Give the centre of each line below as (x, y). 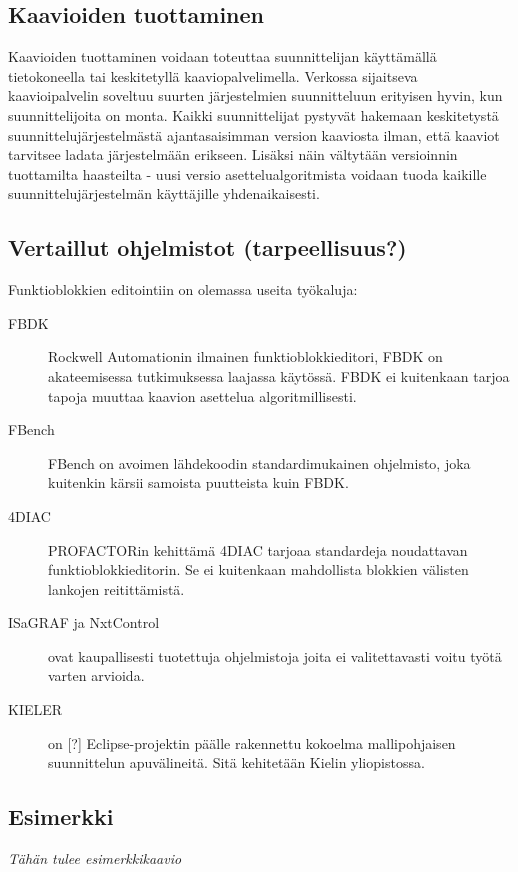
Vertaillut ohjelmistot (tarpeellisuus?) (207, 247)
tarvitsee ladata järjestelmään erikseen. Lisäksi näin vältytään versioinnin (233, 154)
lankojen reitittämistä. (116, 588)
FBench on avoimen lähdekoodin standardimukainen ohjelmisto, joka (259, 462)
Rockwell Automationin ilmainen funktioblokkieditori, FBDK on (245, 356)
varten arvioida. (96, 675)
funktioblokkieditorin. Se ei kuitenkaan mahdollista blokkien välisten (258, 569)
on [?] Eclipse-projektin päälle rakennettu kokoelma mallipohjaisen (252, 742)
